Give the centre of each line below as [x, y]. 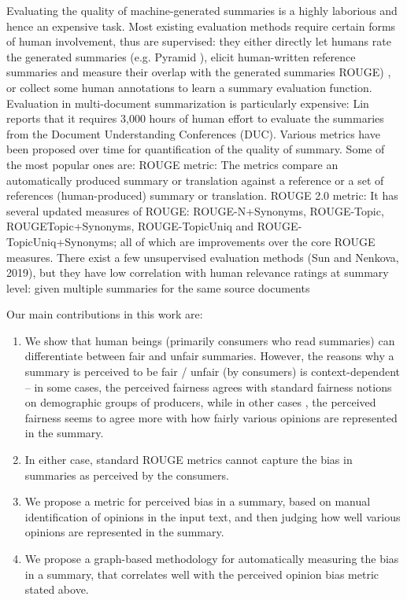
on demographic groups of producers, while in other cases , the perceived [200, 402]
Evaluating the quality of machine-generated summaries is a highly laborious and [202, 10]
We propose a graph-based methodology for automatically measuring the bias [212, 558]
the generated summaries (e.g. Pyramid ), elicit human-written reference [181, 56]
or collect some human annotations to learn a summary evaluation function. [189, 87]
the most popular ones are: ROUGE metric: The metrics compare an [172, 164]
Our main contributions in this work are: [105, 314]
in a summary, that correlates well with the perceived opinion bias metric [202, 574]
